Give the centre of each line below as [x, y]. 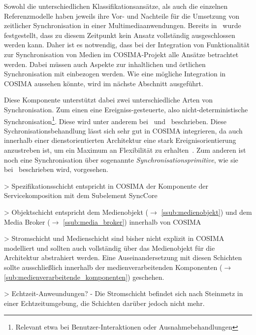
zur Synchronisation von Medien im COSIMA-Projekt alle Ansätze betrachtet [121, 54]
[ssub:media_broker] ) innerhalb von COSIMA [132, 221]
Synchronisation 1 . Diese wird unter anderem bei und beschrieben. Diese [115, 120]
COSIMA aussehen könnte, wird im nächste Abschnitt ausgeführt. [104, 83]
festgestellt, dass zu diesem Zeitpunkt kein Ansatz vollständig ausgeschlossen [120, 35]
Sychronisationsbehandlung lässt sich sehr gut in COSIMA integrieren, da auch [123, 130]
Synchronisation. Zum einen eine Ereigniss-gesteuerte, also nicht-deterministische [126, 109]
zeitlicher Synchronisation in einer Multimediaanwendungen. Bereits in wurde [123, 25]
